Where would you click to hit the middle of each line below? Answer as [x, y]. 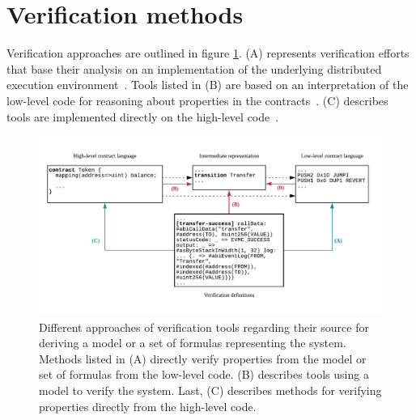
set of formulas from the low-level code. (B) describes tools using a [204, 374]
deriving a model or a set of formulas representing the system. [193, 343]
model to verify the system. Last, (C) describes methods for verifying [210, 390]
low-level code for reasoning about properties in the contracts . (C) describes [197, 100]
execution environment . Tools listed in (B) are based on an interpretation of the [208, 85]
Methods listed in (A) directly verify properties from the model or [203, 358]
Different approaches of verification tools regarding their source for [204, 327]
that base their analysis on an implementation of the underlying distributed [194, 68]
